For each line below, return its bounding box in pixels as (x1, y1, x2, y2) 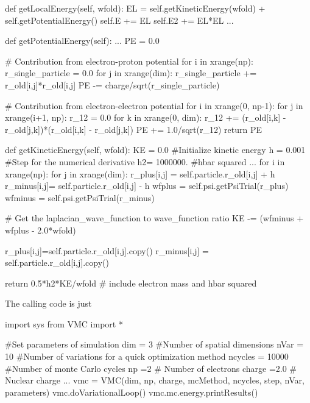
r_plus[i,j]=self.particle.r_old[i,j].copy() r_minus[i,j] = (5, 244, 209, 257)
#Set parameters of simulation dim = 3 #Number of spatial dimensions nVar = (5, 338, 304, 351)
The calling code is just (5, 297, 92, 310)
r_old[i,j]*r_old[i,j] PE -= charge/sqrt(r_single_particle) (5, 78, 220, 91)
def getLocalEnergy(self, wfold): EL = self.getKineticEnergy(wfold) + (5, 2, 266, 14)
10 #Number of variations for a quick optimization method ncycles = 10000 (5, 350, 289, 363)
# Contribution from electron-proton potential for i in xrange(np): (5, 54, 253, 67)
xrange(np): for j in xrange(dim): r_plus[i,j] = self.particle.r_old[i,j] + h (5, 167, 275, 180)
